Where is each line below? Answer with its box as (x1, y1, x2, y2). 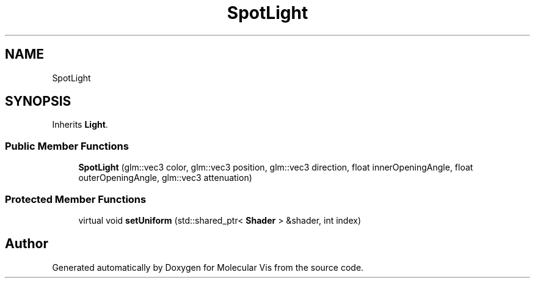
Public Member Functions (5, 139, 129, 152)
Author (5, 236, 48, 252)
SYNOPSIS (5, 94, 71, 109)
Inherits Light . (52, 119, 108, 130)
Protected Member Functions (5, 193, 147, 205)
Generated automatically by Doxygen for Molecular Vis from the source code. (52, 262, 364, 273)
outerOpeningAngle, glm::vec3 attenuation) (78, 172, 252, 183)
